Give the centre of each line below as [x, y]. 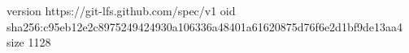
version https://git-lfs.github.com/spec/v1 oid [121, 10]
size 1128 [29, 42]
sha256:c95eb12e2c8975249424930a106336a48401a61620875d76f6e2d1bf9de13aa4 [204, 26]
